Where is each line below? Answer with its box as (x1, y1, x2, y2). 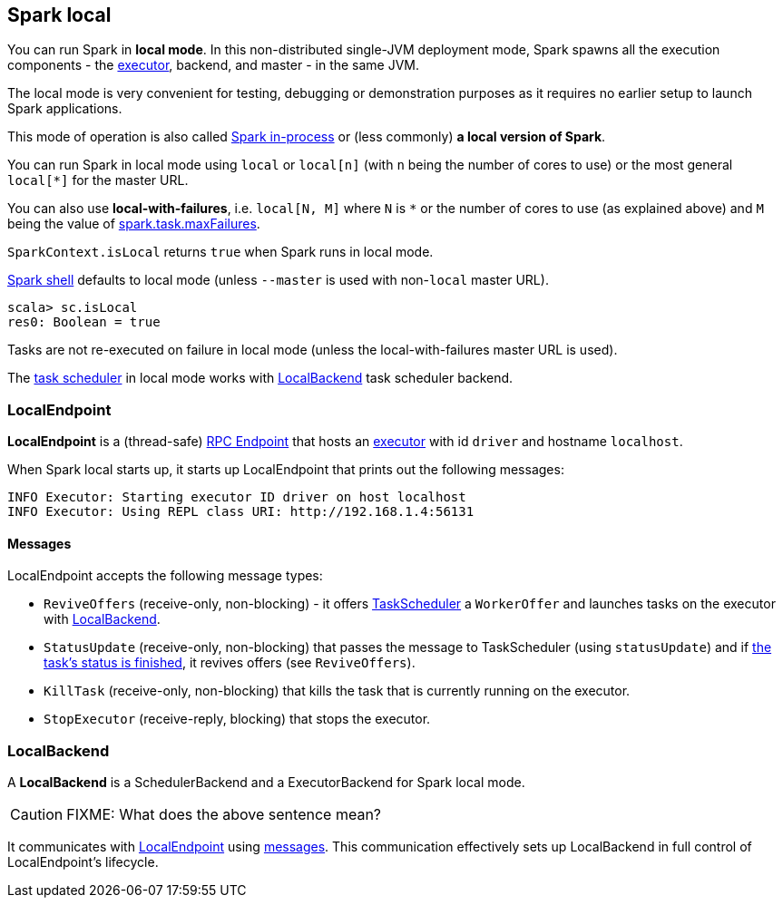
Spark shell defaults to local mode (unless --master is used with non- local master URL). (7, 272, 549, 288)
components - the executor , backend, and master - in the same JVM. (7, 57, 420, 73)
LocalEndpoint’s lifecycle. (7, 854, 159, 871)
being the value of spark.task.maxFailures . (7, 216, 260, 232)
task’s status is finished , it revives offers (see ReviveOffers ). (44, 655, 416, 671)
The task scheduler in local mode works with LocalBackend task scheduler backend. (7, 370, 514, 386)
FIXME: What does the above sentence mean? (66, 805, 382, 824)
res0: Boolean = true (7, 315, 161, 330)
